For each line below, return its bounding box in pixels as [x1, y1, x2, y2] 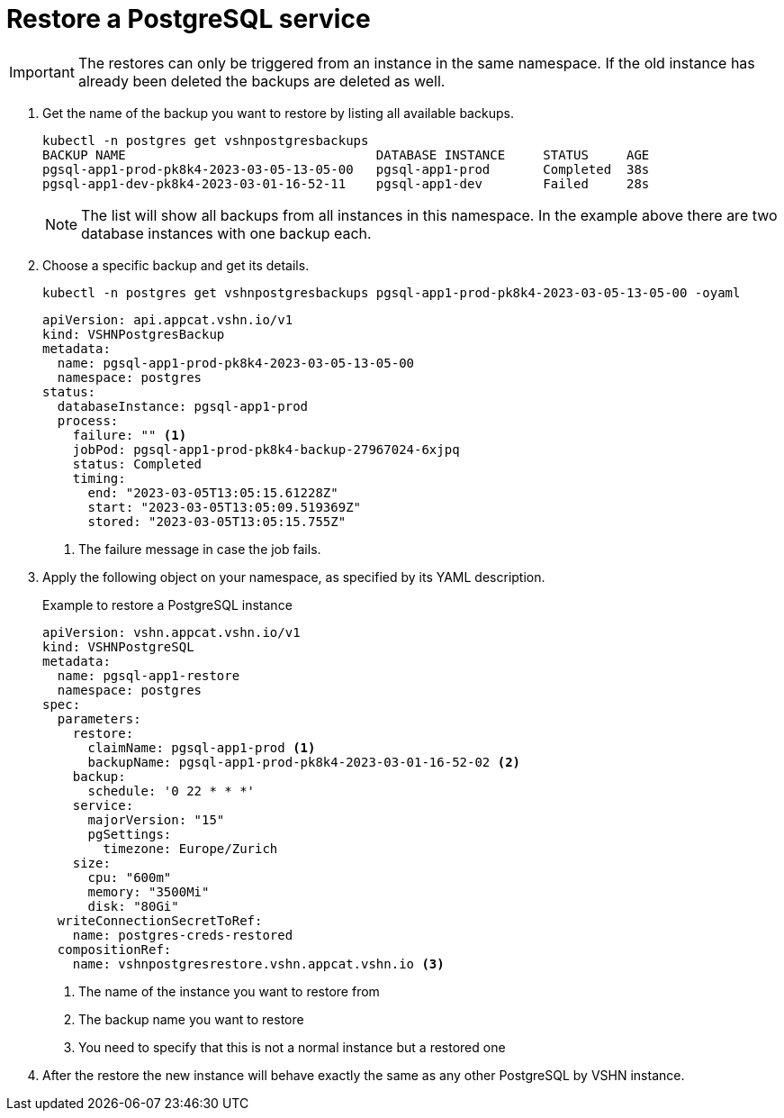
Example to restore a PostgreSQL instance [42, 596, 293, 613]
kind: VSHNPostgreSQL [42, 639, 194, 654]
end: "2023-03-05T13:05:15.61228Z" [87, 485, 338, 500]
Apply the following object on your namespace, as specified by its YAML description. [42, 568, 545, 585]
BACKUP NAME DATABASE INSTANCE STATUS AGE [42, 147, 650, 162]
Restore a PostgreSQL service [6, 4, 371, 34]
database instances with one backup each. [81, 223, 372, 242]
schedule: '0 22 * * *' [87, 783, 256, 798]
